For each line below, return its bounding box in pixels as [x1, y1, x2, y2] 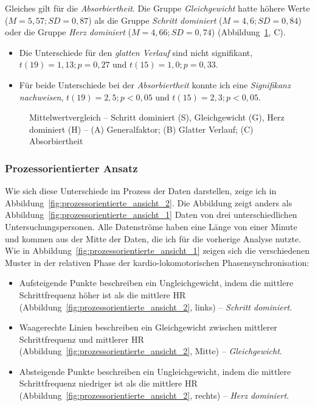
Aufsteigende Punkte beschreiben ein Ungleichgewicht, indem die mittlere [19, 276, 294, 289]
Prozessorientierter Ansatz [5, 160, 138, 175]
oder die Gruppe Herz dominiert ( [5, 26, 132, 38]
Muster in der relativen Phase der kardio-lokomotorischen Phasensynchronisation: [5, 256, 310, 268]
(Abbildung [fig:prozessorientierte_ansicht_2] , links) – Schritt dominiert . [19, 300, 292, 313]
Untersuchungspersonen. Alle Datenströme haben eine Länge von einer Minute [5, 220, 297, 233]
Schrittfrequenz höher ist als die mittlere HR [19, 288, 186, 301]
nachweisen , [19, 90, 64, 103]
